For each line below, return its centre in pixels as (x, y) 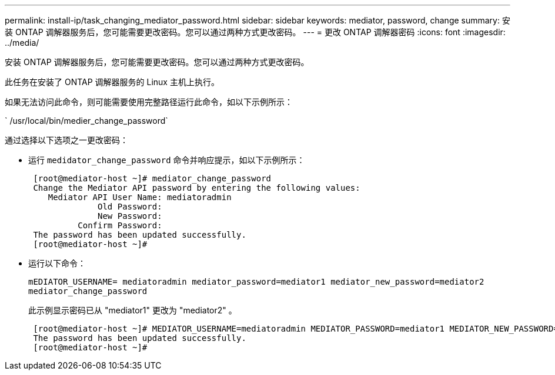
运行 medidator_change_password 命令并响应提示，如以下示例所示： (167, 160)
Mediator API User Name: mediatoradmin (140, 197)
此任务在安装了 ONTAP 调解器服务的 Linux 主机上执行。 (112, 82)
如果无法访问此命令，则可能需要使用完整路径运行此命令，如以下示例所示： (149, 102)
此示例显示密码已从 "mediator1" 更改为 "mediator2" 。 (133, 310)
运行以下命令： (57, 263)
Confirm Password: (120, 225)
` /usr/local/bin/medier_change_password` (86, 121)
